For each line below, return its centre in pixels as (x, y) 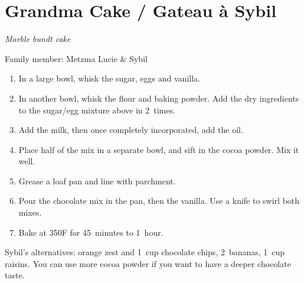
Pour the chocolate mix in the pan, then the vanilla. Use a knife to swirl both (159, 201)
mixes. (30, 212)
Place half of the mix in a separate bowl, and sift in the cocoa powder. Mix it (159, 149)
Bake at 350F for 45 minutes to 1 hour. (91, 232)
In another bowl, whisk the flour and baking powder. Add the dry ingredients (159, 98)
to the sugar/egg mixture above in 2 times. (97, 110)
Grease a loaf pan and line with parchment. (97, 180)
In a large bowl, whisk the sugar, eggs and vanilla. (109, 78)
